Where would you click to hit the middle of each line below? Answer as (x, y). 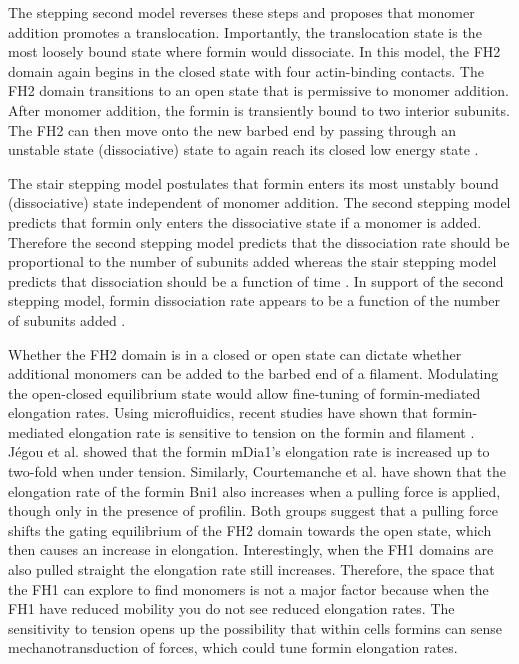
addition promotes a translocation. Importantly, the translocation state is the (245, 31)
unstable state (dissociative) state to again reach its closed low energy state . (243, 149)
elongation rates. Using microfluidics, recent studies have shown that (218, 412)
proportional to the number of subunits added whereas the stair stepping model (252, 261)
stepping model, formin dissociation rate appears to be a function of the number (254, 300)
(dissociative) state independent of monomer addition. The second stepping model (259, 202)
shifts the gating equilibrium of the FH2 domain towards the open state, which (250, 529)
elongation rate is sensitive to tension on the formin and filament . (271, 431)
